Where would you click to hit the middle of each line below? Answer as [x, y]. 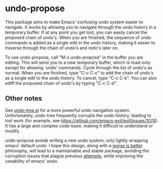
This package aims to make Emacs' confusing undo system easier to [74, 22]
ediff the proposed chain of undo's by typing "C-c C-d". [61, 83]
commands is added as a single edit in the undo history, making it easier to [80, 42]
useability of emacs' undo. [32, 161]
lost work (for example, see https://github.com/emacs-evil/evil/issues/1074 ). [82, 120]
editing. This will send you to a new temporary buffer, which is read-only [78, 62]
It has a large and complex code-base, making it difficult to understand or [79, 126]
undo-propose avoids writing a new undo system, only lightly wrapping [77, 140]
